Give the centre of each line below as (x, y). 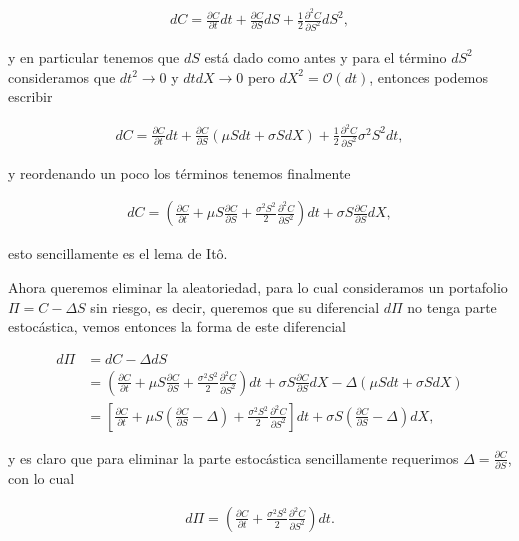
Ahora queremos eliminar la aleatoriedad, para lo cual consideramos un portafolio (258, 286)
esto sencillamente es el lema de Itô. (118, 253)
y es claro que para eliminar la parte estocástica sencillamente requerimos (233, 457)
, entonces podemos (429, 76)
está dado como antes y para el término (325, 56)
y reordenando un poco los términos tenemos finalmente (179, 172)
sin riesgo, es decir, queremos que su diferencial (235, 306)
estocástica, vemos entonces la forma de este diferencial (177, 326)
